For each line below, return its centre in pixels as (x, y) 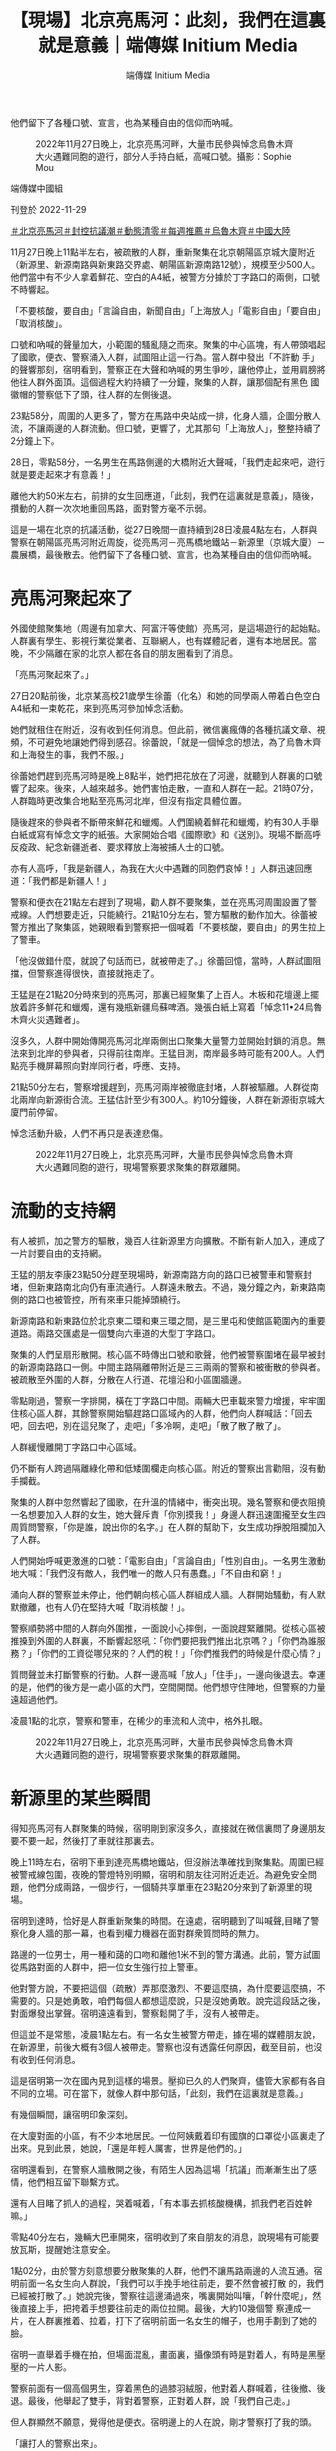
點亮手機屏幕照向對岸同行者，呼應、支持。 (98, 1065)
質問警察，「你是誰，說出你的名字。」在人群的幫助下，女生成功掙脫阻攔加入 (172, 1527)
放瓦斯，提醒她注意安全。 (63, 2249)
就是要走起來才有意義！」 (63, 474)
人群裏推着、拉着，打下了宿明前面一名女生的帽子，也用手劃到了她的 (176, 2320)
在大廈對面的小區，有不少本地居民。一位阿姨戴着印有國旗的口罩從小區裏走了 (168, 2135)
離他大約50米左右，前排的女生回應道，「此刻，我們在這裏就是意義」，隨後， (165, 495)
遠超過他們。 (36, 1699)
